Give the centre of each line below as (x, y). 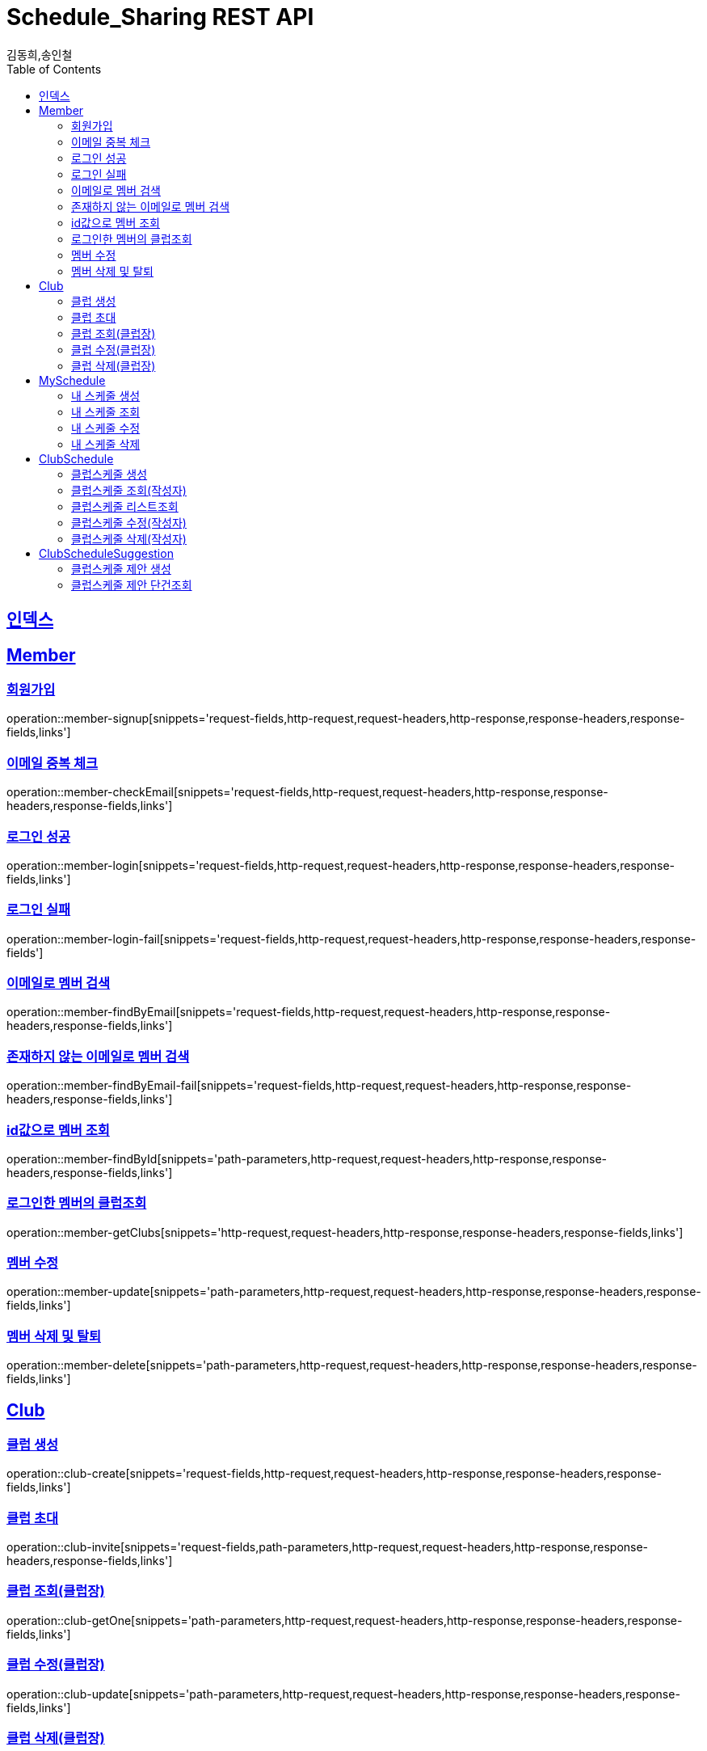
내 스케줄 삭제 (106, 444)
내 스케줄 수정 (106, 428)
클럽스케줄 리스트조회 (125, 506)
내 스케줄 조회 (106, 411)
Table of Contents (54, 69)
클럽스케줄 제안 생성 (121, 568)
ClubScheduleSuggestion (106, 553)
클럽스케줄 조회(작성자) (129, 490)
